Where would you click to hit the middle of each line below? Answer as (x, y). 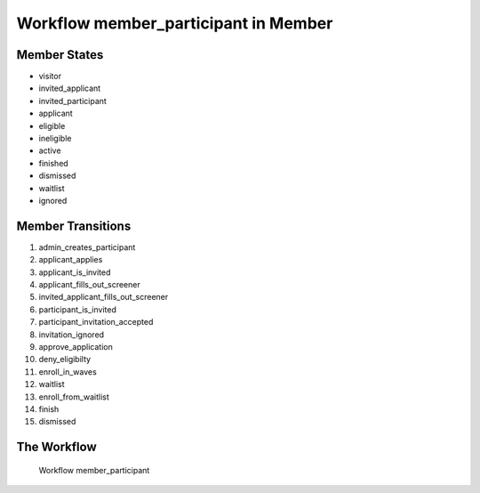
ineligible (55, 139)
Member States (60, 55)
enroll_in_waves (68, 372)
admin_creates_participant (87, 247)
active (50, 150)
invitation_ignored (72, 335)
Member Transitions (74, 226)
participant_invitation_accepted (96, 322)
